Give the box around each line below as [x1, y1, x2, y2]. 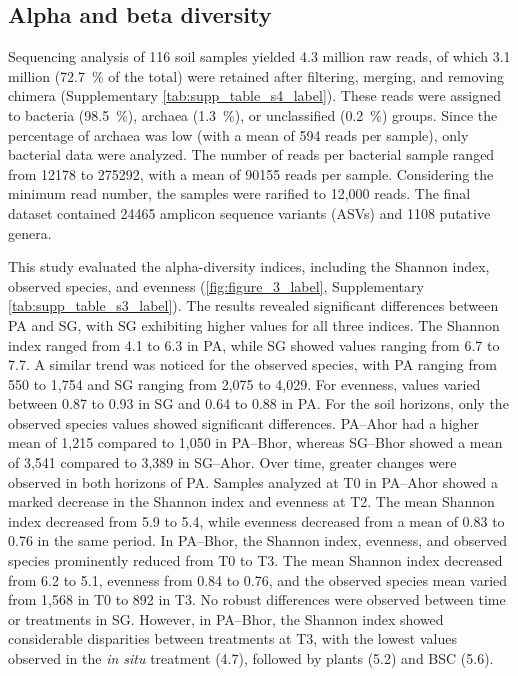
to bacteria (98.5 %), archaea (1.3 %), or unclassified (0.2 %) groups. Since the [8, 104, 498, 125]
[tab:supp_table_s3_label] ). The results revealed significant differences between [8, 295, 499, 316]
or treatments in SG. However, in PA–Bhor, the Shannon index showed [8, 608, 444, 629]
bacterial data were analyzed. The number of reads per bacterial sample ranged [8, 144, 495, 165]
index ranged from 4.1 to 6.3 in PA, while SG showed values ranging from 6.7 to [8, 334, 500, 355]
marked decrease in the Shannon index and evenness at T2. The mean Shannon [8, 491, 495, 512]
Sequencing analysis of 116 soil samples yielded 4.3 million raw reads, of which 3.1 [8, 46, 511, 67]
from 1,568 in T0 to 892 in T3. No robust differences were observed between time [8, 589, 506, 610]
